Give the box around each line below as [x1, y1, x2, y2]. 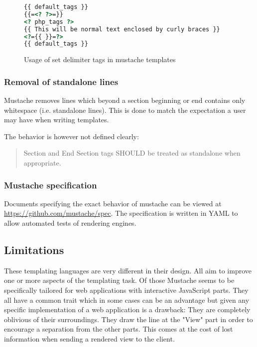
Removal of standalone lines [4, 75, 119, 87]
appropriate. [23, 158, 61, 168]
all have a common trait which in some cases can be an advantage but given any [4, 294, 250, 305]
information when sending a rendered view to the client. [4, 333, 175, 344]
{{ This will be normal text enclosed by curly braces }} [24, 25, 220, 33]
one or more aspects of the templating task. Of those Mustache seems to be [4, 275, 235, 285]
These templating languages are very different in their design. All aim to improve [4, 265, 252, 275]
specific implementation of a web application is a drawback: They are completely [4, 304, 251, 315]
